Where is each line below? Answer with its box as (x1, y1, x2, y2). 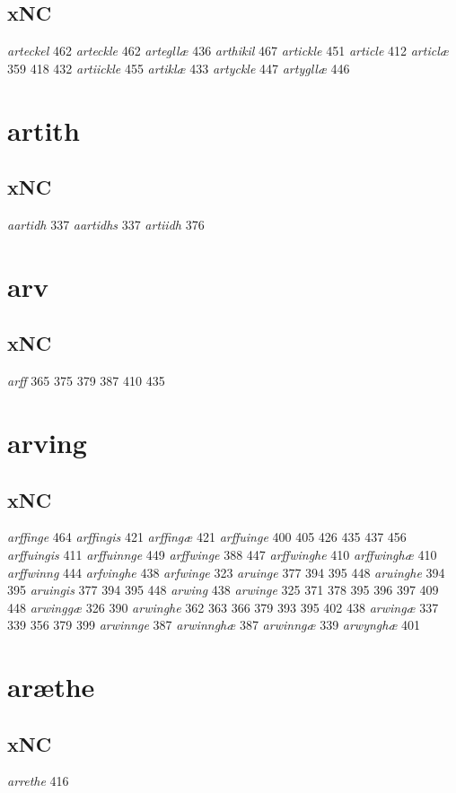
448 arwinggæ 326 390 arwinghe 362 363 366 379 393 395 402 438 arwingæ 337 (7, 597, 439, 616)
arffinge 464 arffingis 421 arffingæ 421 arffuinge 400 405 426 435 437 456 (7, 527, 407, 546)
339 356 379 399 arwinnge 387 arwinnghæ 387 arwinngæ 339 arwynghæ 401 (7, 615, 421, 634)
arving (7, 423, 87, 460)
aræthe (7, 668, 95, 705)
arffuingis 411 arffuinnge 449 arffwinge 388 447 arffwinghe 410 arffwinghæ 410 (7, 545, 437, 563)
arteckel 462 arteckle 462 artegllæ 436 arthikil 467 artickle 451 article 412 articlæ (7, 41, 449, 60)
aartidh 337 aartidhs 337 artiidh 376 (7, 214, 205, 233)
